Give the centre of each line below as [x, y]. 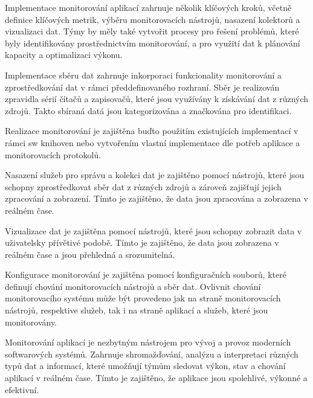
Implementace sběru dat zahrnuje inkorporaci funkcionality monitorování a [144, 75]
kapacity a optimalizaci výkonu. [64, 55]
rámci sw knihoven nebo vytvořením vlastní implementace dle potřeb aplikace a [153, 142]
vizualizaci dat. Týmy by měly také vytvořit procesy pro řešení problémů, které [152, 31]
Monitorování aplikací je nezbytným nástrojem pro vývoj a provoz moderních [148, 342]
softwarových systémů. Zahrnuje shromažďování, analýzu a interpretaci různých [152, 354]
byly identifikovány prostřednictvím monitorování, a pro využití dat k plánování [153, 43]
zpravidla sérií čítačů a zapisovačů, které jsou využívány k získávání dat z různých [157, 99]
